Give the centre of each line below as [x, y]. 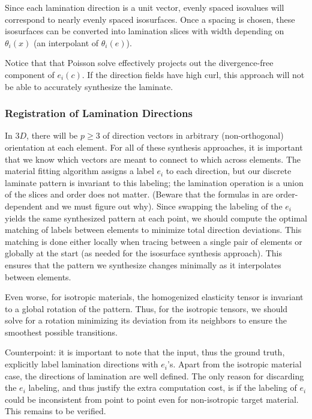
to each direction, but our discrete [229, 171]
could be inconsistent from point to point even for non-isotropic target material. [152, 399]
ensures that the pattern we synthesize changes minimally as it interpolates [143, 264]
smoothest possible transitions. [61, 332]
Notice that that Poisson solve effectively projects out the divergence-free [139, 63]
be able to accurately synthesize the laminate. [89, 86]
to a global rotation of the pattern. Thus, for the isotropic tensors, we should [146, 308]
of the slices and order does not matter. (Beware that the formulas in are [139, 194]
